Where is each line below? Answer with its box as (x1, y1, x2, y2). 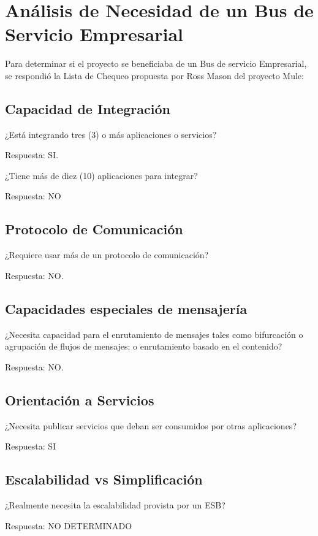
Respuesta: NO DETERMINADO (5, 519, 132, 532)
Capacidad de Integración (5, 99, 170, 118)
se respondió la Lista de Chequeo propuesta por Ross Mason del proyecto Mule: (5, 69, 304, 82)
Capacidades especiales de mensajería (5, 299, 248, 318)
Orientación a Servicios (5, 390, 154, 409)
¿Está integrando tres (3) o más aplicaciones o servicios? (5, 128, 217, 140)
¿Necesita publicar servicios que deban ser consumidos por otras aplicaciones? (5, 419, 297, 432)
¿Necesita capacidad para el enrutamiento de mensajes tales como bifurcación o (5, 327, 303, 340)
